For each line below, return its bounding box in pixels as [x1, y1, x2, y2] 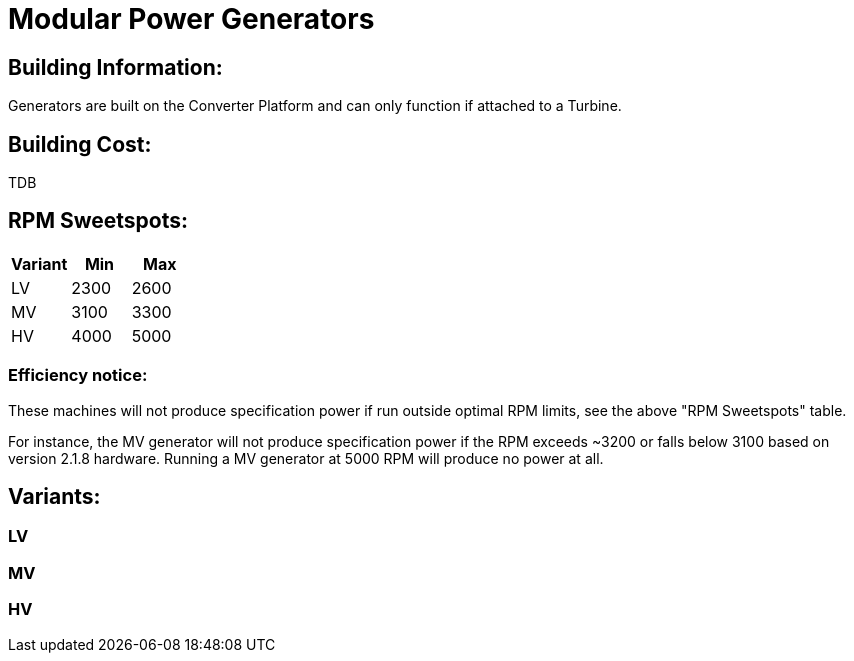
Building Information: [8, 54, 223, 80]
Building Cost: [8, 131, 152, 157]
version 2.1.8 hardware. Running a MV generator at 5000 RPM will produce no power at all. [8, 449, 604, 467]
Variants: [8, 484, 101, 510]
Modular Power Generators [8, 2, 375, 36]
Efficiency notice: [8, 365, 148, 386]
